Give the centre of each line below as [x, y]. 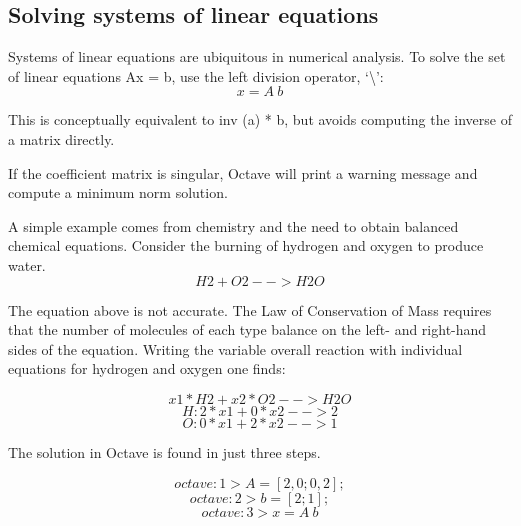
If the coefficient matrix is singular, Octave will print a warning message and [243, 172]
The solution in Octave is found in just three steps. [164, 451]
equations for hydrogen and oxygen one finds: [147, 368]
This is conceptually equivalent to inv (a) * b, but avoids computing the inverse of [260, 119]
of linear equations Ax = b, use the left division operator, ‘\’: [196, 75]
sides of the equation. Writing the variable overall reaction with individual [235, 348]
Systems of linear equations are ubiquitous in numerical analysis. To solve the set [257, 56]
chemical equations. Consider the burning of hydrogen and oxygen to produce [246, 245]
